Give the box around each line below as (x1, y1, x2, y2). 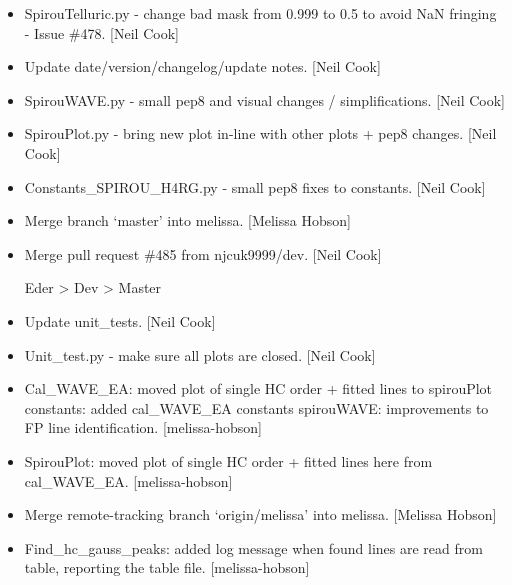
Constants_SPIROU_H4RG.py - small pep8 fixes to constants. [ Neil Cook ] (24, 176, 486, 197)
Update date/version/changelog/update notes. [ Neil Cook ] (24, 56, 381, 77)
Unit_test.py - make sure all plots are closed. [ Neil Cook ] (24, 344, 376, 365)
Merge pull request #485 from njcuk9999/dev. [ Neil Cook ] (24, 243, 382, 264)
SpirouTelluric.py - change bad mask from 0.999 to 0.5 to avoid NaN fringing (24, 3, 497, 23)
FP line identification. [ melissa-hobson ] (24, 417, 262, 438)
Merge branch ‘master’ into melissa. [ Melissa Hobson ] (24, 210, 351, 231)
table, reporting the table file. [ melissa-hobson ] (24, 557, 310, 578)
